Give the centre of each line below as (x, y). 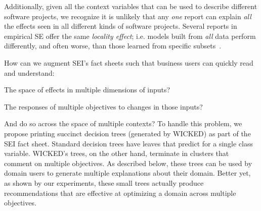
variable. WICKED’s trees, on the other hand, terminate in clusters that (117, 153)
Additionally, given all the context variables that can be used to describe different (131, 6)
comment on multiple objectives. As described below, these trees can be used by (128, 163)
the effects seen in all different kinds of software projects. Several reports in (121, 26)
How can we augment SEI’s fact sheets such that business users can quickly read (129, 62)
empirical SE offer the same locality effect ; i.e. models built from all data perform (130, 36)
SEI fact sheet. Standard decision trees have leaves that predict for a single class (129, 143)
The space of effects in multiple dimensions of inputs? (87, 90)
